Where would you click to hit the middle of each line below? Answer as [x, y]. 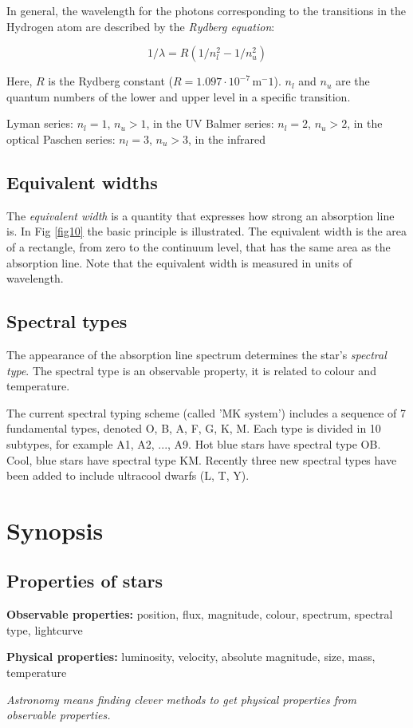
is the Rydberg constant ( [111, 81]
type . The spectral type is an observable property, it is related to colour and [191, 370]
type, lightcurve [45, 629]
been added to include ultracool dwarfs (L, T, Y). [128, 475]
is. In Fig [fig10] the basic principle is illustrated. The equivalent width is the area [207, 231]
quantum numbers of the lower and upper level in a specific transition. [179, 96]
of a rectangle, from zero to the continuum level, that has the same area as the [199, 246]
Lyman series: [40, 123]
